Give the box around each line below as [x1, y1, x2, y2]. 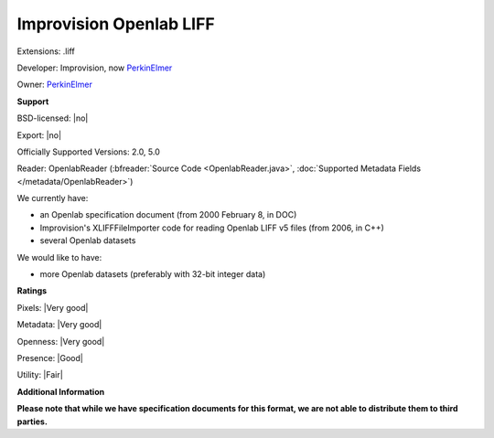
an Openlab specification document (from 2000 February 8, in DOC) [39, 209, 297, 220]
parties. [16, 416, 48, 427]
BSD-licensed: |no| [16, 112, 89, 123]
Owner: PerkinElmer [16, 79, 93, 91]
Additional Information [16, 386, 105, 397]
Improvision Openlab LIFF [16, 14, 215, 34]
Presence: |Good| [16, 352, 84, 363]
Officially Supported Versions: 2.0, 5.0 [16, 146, 160, 157]
